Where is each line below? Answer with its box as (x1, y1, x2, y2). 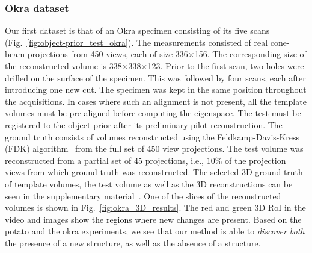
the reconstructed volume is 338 (5, 60, 122, 72)
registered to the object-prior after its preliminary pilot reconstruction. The (5, 118, 283, 131)
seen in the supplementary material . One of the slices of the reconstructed (5, 189, 281, 202)
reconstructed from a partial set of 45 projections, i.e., (5, 154, 204, 166)
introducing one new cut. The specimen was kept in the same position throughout (5, 83, 307, 96)
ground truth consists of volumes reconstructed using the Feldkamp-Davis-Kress (5, 130, 300, 143)
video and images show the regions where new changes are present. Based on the (5, 213, 302, 225)
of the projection (224, 154, 286, 166)
